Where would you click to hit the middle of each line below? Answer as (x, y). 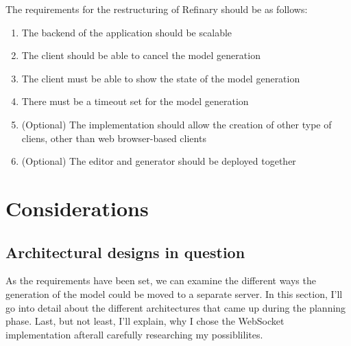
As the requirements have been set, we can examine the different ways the (161, 280)
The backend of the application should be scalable (127, 32)
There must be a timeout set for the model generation (135, 101)
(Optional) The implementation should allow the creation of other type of (177, 124)
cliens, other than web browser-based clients (114, 138)
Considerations (77, 208)
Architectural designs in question (125, 252)
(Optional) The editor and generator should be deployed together (159, 161)
